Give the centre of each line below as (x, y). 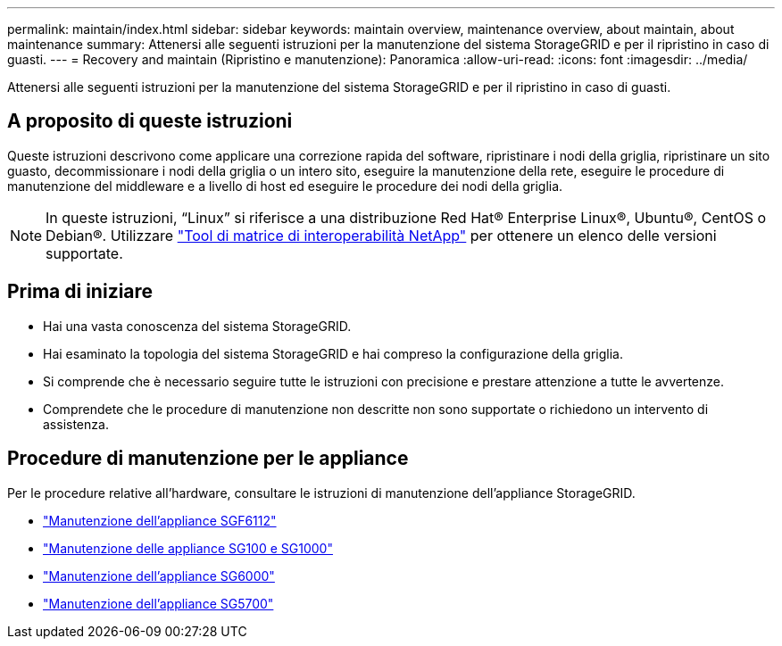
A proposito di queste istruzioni (150, 121)
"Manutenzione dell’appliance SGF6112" (160, 520)
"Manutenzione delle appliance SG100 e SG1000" (188, 548)
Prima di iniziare (80, 292)
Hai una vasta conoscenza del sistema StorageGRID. (197, 326)
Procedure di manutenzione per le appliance (208, 459)
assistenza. (76, 424)
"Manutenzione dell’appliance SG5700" (158, 603)
